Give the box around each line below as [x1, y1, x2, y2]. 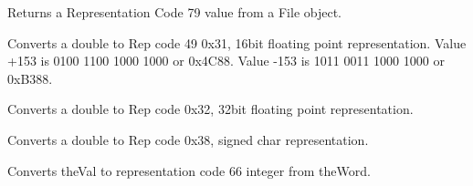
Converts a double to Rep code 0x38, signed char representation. [7, 129, 369, 149]
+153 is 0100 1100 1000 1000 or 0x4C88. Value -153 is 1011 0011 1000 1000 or [7, 51, 445, 70]
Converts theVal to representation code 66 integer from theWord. [7, 160, 371, 180]
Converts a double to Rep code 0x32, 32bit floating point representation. [7, 99, 414, 119]
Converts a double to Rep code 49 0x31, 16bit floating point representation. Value [7, 33, 467, 52]
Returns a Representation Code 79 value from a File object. [7, 3, 342, 21]
